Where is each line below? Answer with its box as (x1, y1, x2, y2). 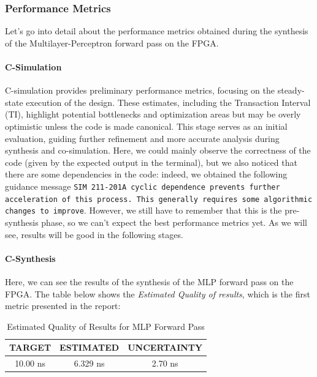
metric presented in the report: (5, 299, 121, 312)
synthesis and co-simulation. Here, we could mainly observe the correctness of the (5, 144, 311, 157)
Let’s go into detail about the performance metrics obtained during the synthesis (5, 24, 308, 37)
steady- (277, 84, 305, 97)
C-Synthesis (5, 252, 56, 264)
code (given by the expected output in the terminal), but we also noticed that (5, 155, 297, 168)
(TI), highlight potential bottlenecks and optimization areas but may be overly (5, 108, 301, 121)
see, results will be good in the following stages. (5, 228, 183, 241)
